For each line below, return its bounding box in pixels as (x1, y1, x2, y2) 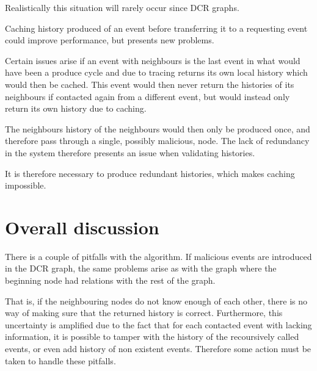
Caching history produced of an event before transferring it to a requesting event (5, 21, 308, 34)
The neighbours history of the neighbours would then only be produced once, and (5, 122, 310, 135)
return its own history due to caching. (5, 102, 147, 115)
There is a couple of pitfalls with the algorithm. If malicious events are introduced (5, 250, 312, 262)
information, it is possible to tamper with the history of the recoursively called (5, 330, 299, 343)
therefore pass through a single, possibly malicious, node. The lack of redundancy (5, 134, 310, 147)
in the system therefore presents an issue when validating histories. (5, 146, 255, 159)
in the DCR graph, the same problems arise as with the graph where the (5, 262, 277, 275)
